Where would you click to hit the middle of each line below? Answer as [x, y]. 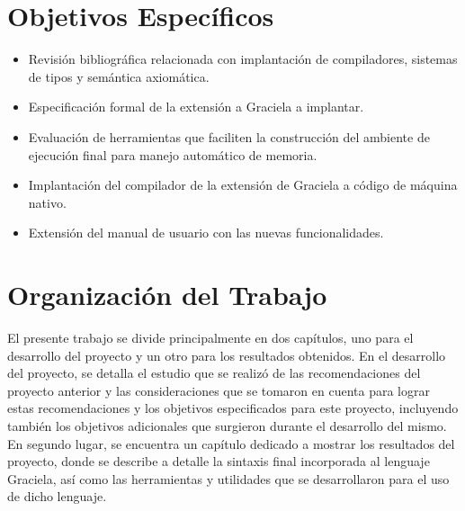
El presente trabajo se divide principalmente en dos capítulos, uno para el [210, 337]
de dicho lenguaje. [57, 496]
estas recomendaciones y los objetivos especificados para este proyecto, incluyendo [233, 408]
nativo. [47, 202]
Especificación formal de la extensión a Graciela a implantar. [196, 107]
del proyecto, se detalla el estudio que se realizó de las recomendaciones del [214, 373]
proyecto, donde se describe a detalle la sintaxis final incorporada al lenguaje [219, 461]
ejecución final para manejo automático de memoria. [173, 154]
